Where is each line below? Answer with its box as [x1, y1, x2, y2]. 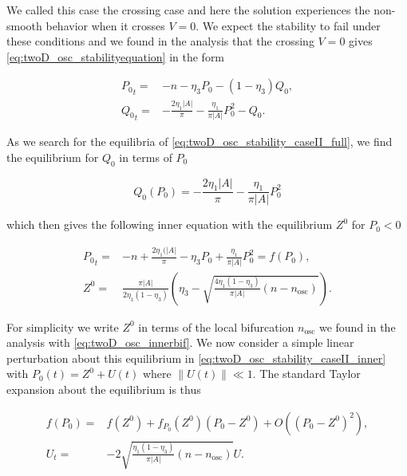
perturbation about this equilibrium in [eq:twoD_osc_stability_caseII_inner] [6, 349, 386, 366]
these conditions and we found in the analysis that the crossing [6, 33, 314, 49]
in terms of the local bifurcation [138, 318, 294, 335]
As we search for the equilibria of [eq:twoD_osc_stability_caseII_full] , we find [6, 133, 393, 150]
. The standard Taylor [252, 365, 361, 382]
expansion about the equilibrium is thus [6, 381, 201, 398]
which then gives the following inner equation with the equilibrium [6, 216, 333, 233]
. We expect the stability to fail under [196, 17, 381, 33]
